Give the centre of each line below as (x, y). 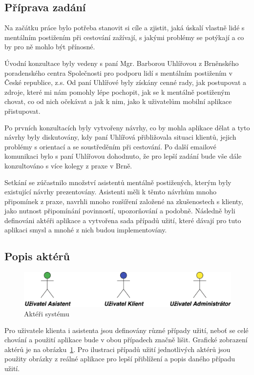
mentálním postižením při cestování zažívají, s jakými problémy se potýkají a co (124, 37)
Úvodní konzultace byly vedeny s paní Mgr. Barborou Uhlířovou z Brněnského (122, 63)
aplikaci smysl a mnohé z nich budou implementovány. (86, 230)
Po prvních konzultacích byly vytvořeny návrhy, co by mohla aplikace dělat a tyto (127, 127)
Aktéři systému (47, 314)
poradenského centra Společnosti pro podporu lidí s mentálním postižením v (118, 73)
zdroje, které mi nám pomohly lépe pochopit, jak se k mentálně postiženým (117, 92)
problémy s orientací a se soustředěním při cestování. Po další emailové (110, 146)
